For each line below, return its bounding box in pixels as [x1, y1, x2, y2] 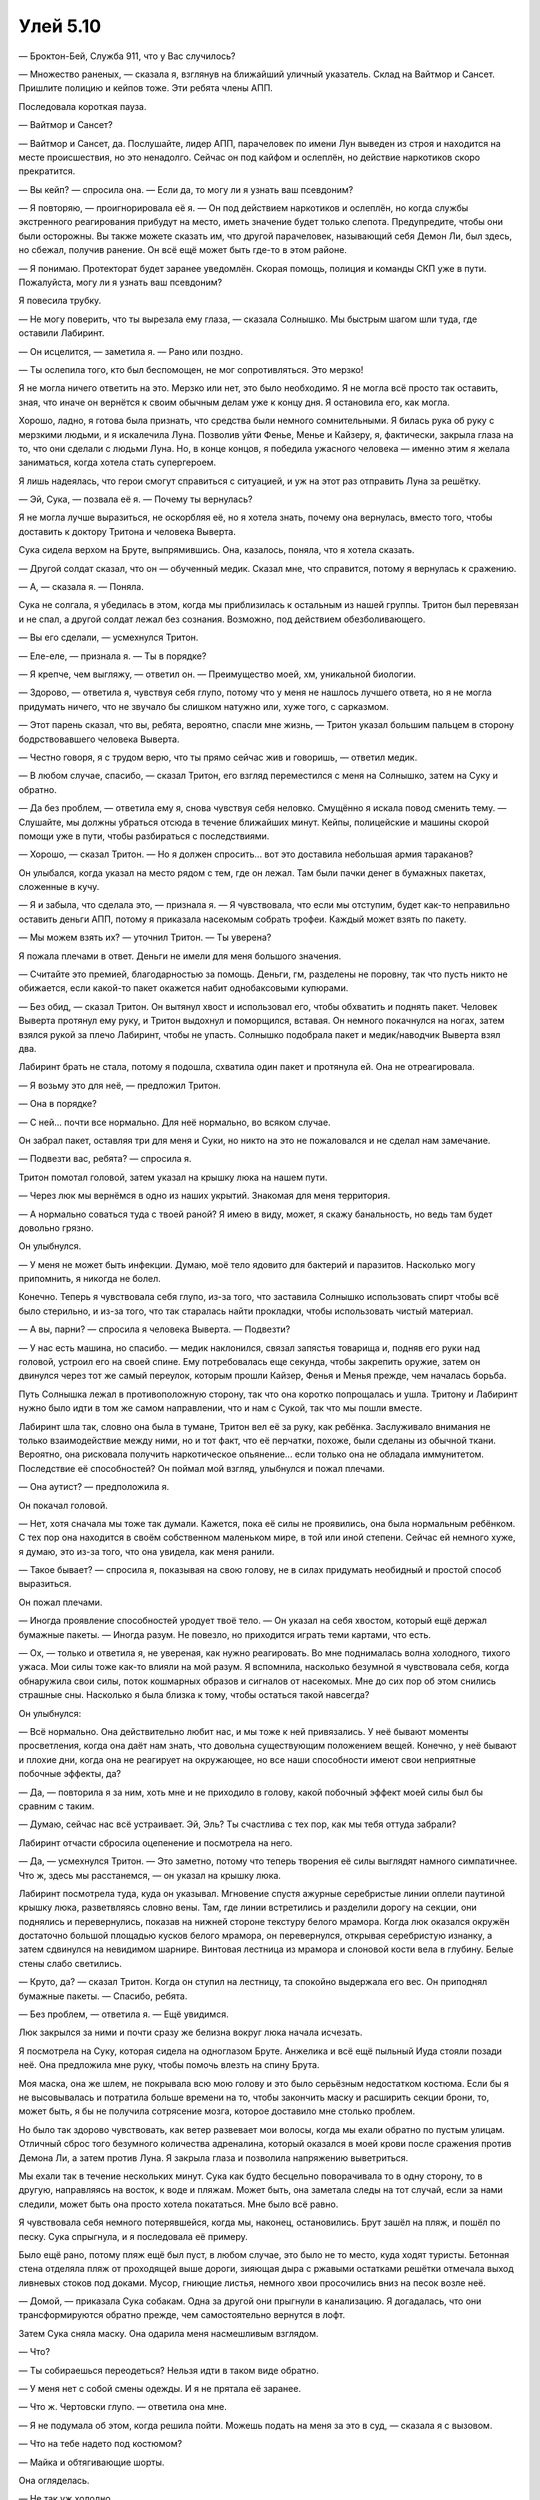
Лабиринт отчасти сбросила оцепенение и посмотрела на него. [18, 1836, 293, 1849]
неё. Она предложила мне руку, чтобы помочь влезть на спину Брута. [18, 2059, 320, 2071]
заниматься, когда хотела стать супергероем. [18, 456, 217, 469]
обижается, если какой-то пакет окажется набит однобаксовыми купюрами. [18, 982, 349, 994]
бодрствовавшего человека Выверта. [18, 733, 180, 745]
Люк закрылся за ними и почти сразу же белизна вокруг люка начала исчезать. [18, 2026, 363, 2039]
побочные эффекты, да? [18, 1768, 122, 1780]
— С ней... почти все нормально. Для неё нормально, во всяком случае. [18, 1116, 331, 1128]
